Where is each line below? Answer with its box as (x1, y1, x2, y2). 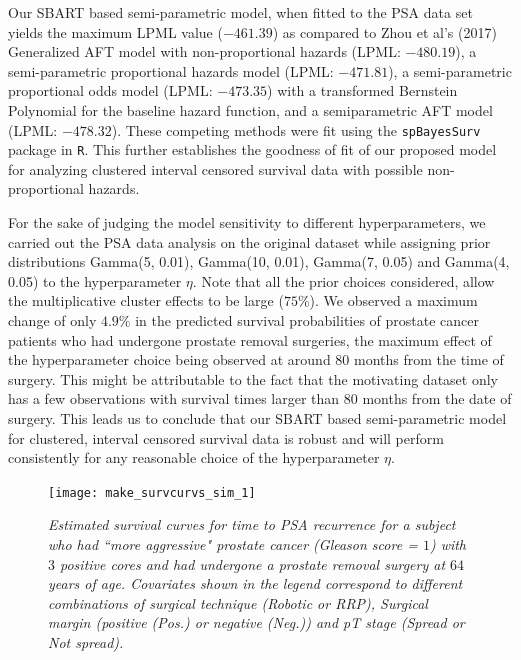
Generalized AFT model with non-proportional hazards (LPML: (8, 41, 401, 62)
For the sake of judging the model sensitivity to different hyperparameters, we (8, 212, 486, 233)
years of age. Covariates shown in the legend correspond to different (48, 573, 463, 594)
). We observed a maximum (309, 290, 478, 311)
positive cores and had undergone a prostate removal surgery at (60, 553, 446, 574)
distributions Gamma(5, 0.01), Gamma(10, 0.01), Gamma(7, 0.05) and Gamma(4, (8, 251, 510, 272)
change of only (8, 310, 97, 331)
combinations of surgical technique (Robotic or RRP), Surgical (48, 592, 428, 613)
